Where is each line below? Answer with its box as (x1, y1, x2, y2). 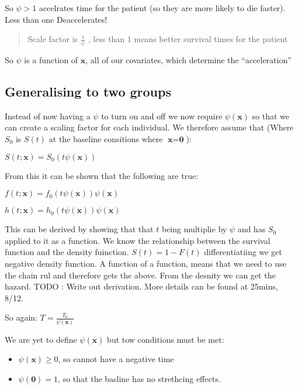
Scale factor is (27, 33, 78, 45)
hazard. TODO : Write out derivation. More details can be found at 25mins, (5, 280, 278, 292)
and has (237, 223, 266, 235)
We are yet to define (5, 333, 77, 345)
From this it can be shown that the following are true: (5, 169, 199, 181)
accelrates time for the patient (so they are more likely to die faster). (39, 2, 286, 13)
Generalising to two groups (5, 82, 171, 100)
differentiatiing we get (204, 246, 282, 258)
